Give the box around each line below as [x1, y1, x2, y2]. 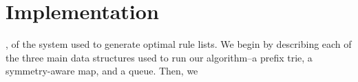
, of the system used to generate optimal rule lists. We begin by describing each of [6, 37, 352, 51]
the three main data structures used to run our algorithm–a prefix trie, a [6, 50, 313, 64]
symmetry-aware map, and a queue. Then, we [6, 64, 198, 78]
